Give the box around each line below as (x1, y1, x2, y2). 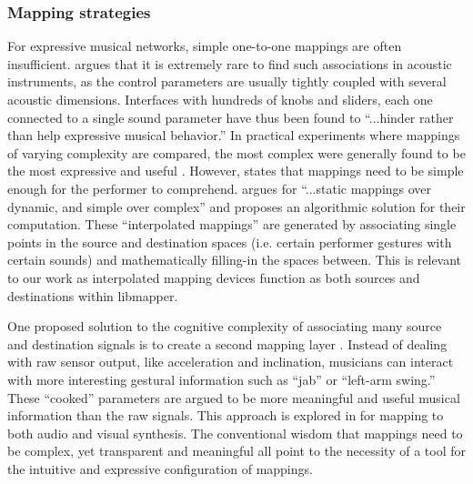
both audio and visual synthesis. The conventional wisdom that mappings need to (7, 423, 463, 442)
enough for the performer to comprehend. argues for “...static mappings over (7, 178, 432, 197)
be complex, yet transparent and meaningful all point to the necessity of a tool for (7, 441, 466, 460)
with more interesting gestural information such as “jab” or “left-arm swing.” (7, 369, 436, 388)
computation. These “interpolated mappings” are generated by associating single (7, 215, 457, 234)
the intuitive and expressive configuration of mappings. (7, 459, 313, 478)
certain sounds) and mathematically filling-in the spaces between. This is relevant (7, 250, 462, 269)
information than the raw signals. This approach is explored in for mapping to (7, 406, 444, 425)
